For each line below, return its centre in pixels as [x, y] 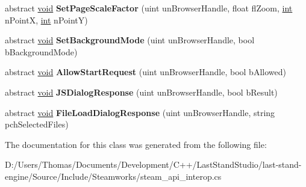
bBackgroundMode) [41, 51]
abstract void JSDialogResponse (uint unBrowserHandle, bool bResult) [141, 92]
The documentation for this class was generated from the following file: [136, 144]
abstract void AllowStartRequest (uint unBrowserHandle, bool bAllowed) [145, 72]
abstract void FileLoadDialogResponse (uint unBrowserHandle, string [140, 112]
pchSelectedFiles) [37, 124]
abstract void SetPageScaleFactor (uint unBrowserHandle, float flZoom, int [149, 8]
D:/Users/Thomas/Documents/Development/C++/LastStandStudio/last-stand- [153, 164]
